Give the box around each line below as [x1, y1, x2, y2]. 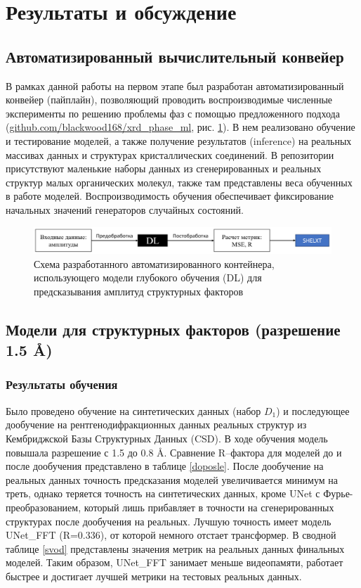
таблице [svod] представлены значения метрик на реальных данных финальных [6, 541, 345, 556]
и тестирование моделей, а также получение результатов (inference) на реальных [6, 133, 352, 148]
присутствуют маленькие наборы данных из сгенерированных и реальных [6, 161, 322, 176]
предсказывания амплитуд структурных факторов [34, 283, 244, 298]
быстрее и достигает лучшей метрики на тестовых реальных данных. [6, 568, 302, 583]
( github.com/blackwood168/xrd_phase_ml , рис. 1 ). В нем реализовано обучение [6, 120, 355, 134]
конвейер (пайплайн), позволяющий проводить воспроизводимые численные [6, 92, 333, 107]
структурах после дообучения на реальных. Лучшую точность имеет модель [6, 513, 332, 528]
